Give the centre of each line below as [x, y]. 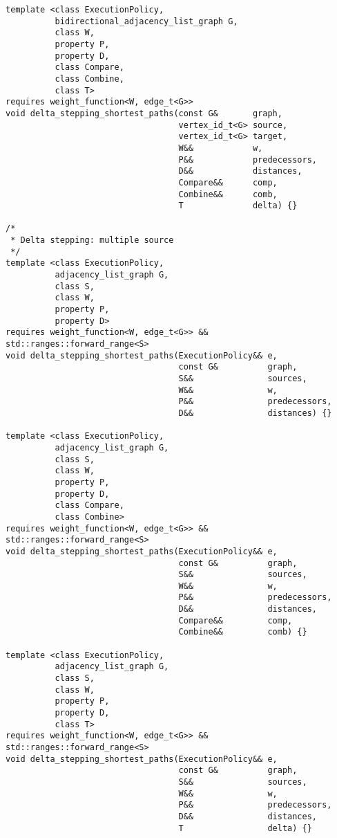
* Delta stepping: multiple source [92, 240]
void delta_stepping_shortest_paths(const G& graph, [144, 113]
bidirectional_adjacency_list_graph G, [146, 21]
